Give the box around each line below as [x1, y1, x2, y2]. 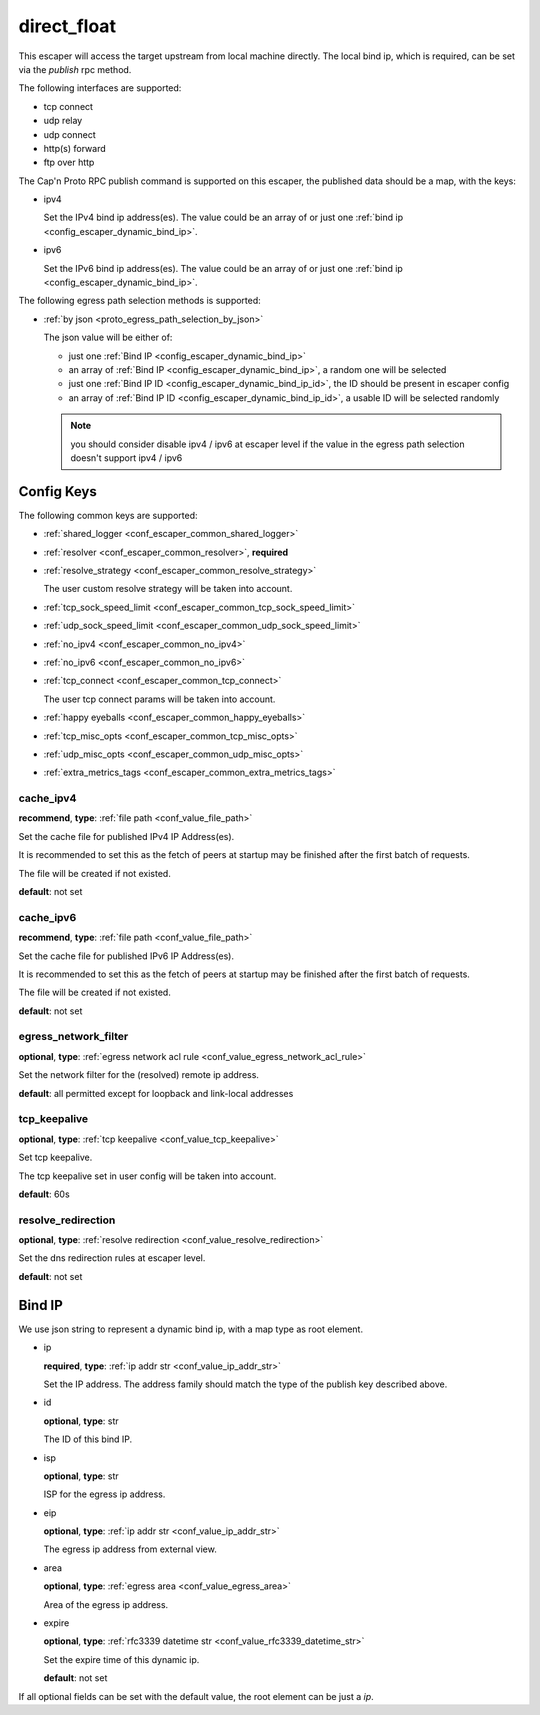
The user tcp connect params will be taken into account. [43, 693, 276, 705]
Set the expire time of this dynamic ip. [43, 1653, 200, 1665]
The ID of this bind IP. [43, 1433, 133, 1445]
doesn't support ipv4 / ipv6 [70, 451, 183, 464]
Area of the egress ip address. [43, 1598, 169, 1610]
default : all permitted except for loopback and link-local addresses [18, 1087, 294, 1099]
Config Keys [18, 483, 97, 500]
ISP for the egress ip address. [43, 1488, 166, 1500]
